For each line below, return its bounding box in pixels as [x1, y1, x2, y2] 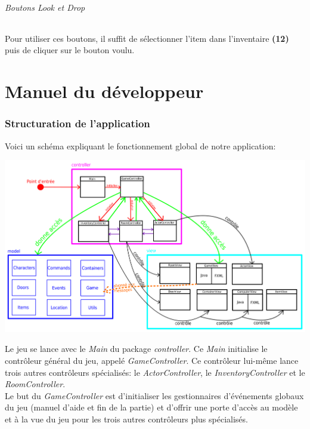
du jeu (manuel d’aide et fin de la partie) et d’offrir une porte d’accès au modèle [5, 401, 298, 413]
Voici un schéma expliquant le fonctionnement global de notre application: [5, 139, 276, 152]
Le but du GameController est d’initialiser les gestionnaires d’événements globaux [5, 389, 304, 402]
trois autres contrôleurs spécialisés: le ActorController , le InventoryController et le [5, 366, 305, 378]
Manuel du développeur [5, 79, 204, 103]
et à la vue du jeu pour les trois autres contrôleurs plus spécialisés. [5, 413, 248, 425]
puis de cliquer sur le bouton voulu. [5, 44, 135, 56]
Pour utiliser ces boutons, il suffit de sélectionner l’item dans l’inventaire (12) [5, 32, 289, 44]
